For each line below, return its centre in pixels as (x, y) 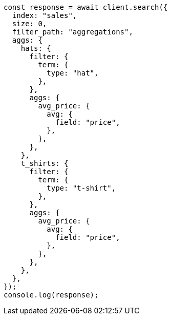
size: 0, (29, 24)
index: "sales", (45, 15)
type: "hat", (73, 73)
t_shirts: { (45, 163)
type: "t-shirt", (81, 188)
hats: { (36, 48)
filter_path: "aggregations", (72, 32)
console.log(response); (51, 295)
